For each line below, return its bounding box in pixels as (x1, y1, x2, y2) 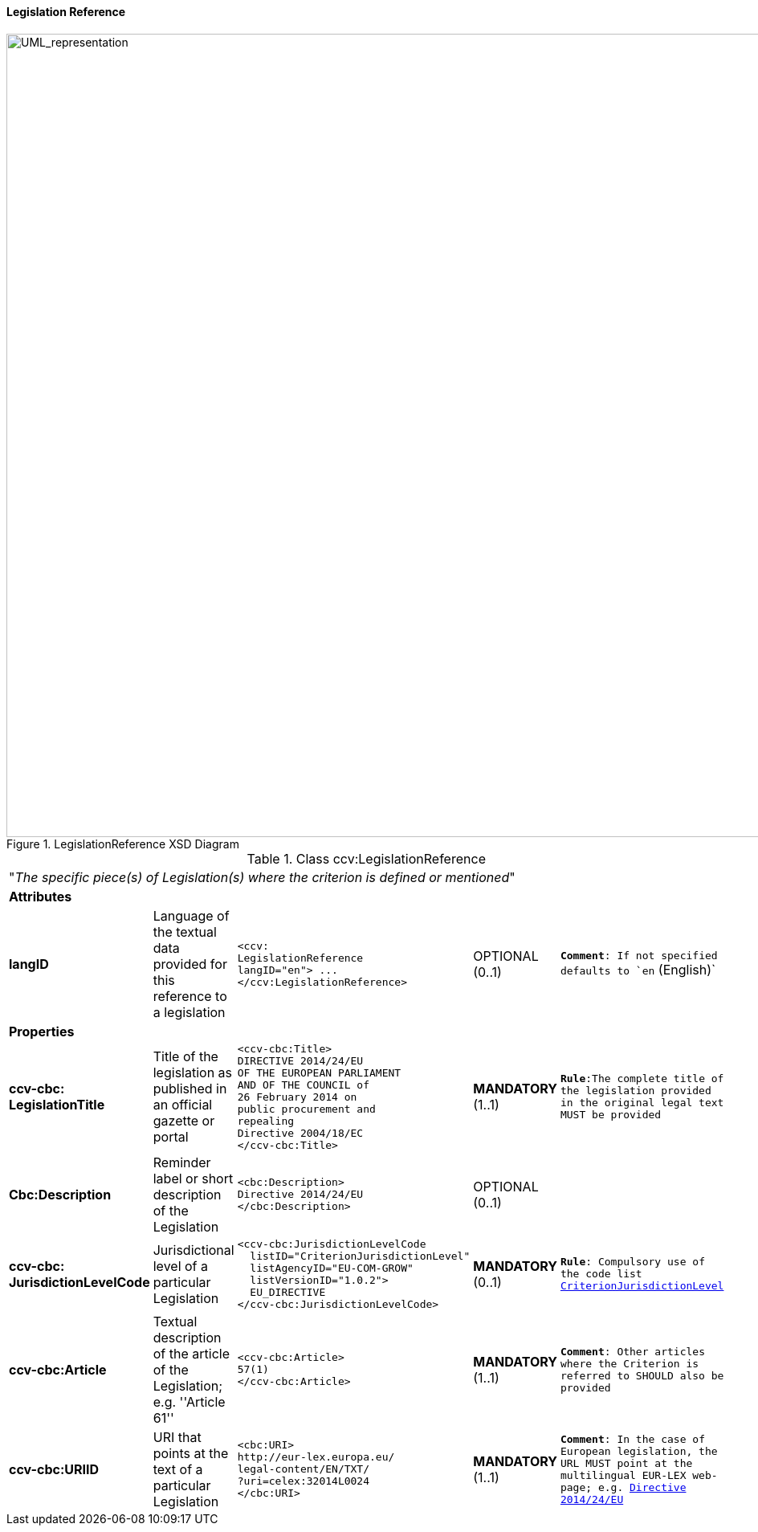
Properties (9, 1023, 75, 1040)
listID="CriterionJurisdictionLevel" (250, 1249, 471, 1262)
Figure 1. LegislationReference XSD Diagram (6, 836, 239, 851)
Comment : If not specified (560, 950, 718, 962)
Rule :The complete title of (560, 1072, 724, 1085)
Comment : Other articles (560, 1345, 705, 1358)
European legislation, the (560, 1444, 718, 1457)
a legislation (153, 1003, 226, 1020)
